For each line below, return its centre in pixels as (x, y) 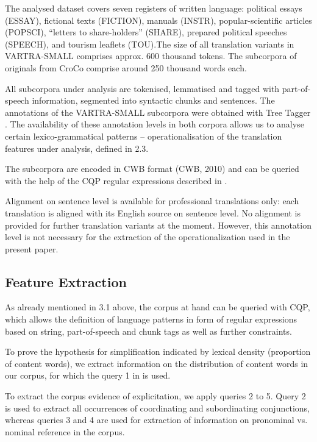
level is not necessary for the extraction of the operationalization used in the (148, 237)
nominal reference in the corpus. (65, 431)
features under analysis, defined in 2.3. (77, 148)
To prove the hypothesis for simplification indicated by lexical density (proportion (158, 351)
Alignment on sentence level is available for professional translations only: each (152, 201)
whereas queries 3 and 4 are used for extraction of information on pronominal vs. (156, 420)
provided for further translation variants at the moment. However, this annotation (158, 225)
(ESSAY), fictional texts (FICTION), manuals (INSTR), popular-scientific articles (158, 20)
